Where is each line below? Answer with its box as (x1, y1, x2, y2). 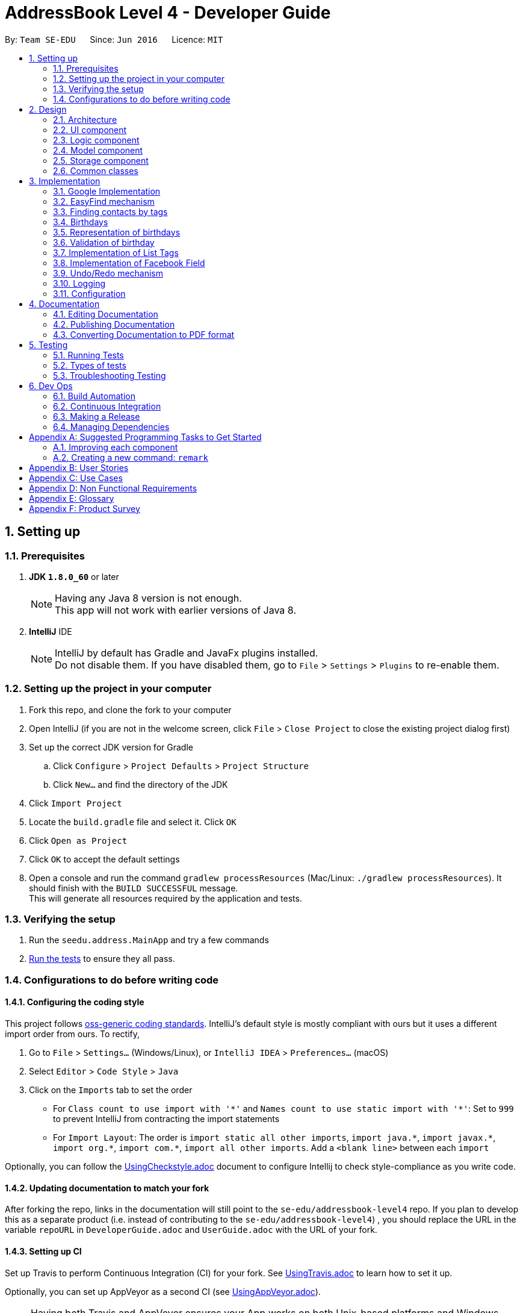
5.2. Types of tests (53, 360, 126, 370)
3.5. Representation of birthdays (53, 226, 181, 237)
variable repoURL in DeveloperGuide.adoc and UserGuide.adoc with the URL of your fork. (5, 1224, 377, 1235)
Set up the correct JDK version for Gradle (29, 741, 193, 752)
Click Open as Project (29, 835, 128, 846)
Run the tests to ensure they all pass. (29, 953, 175, 964)
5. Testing (29, 339, 68, 350)
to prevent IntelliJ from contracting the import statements (53, 1114, 280, 1124)
